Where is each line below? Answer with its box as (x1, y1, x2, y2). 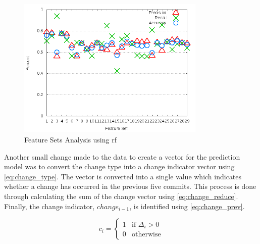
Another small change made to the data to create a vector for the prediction (4, 151, 240, 162)
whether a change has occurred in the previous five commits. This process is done (4, 181, 256, 191)
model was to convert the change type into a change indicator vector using (4, 161, 235, 172)
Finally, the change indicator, (4, 201, 95, 211)
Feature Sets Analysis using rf (24, 134, 117, 144)
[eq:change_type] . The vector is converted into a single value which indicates (4, 171, 242, 181)
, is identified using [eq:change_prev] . (129, 201, 245, 211)
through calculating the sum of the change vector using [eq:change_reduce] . (4, 190, 238, 201)
